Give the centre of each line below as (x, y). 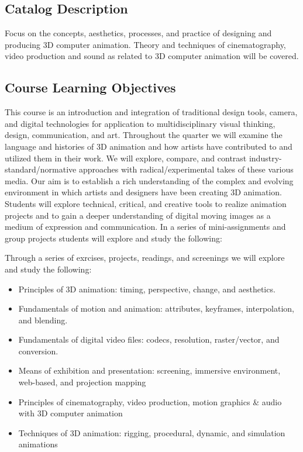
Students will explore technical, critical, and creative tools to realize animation (146, 203)
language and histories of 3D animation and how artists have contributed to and (149, 146)
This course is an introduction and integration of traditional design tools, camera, (151, 112)
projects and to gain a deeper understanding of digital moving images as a (138, 215)
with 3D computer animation (70, 413)
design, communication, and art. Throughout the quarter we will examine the (144, 135)
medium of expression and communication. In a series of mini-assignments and (145, 227)
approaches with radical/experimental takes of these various (186, 169)
